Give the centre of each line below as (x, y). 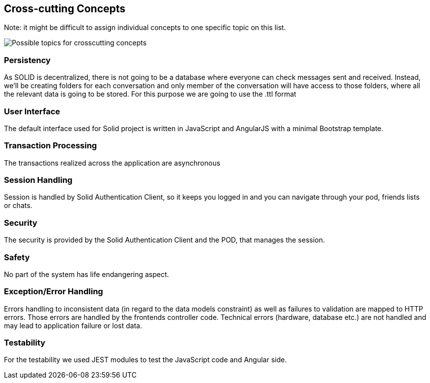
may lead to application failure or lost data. (73, 325)
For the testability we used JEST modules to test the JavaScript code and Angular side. (145, 360)
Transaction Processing (51, 146)
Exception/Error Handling (54, 292)
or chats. (18, 206)
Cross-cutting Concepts (65, 9)
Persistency (27, 60)
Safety (17, 257)
